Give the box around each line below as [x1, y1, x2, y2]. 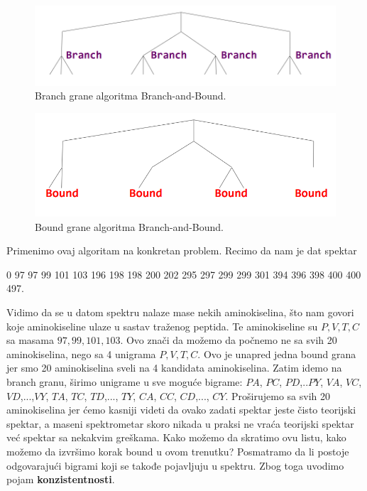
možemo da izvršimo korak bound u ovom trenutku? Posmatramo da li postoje [6, 444, 349, 458]
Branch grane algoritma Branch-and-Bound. [35, 88, 226, 103]
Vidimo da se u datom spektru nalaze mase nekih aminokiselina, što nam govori [6, 305, 354, 320]
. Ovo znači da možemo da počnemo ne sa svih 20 [120, 333, 337, 347]
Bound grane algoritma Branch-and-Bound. [35, 219, 224, 234]
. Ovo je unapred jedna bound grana [197, 346, 356, 361]
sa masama [6, 333, 55, 347]
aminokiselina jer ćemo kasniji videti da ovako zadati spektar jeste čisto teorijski [6, 402, 356, 417]
